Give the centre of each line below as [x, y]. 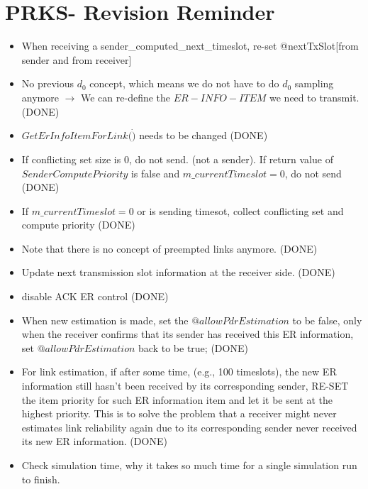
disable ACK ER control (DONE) [95, 296]
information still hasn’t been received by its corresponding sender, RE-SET [185, 386]
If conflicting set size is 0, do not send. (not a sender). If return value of [177, 159]
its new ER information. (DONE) [94, 441]
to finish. [41, 479]
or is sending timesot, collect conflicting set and [240, 210]
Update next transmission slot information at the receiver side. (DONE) [178, 272]
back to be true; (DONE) [193, 347]
